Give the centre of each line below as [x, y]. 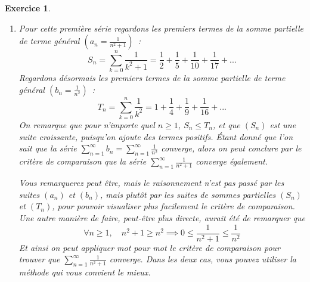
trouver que [39, 259]
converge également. [232, 161]
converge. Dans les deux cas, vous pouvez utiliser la [203, 259]
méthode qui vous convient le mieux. [85, 272]
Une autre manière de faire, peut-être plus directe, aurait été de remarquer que [162, 217]
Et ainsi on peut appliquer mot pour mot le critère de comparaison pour [149, 247]
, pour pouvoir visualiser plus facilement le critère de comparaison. [173, 206]
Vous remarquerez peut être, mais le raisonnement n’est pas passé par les [151, 183]
